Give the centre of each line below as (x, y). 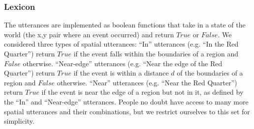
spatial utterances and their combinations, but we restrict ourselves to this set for (127, 111)
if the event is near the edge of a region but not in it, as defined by (143, 92)
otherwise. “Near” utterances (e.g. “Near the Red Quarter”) (147, 82)
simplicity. (19, 121)
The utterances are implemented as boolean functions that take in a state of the (125, 25)
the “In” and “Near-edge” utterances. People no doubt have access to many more (126, 101)
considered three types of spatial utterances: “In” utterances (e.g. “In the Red (121, 44)
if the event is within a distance (121, 73)
